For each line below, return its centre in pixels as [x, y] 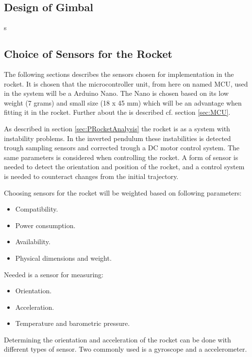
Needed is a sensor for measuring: [54, 274]
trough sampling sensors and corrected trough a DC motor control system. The [122, 148]
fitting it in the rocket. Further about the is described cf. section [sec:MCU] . [117, 112]
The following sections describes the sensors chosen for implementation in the [119, 74]
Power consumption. [45, 225]
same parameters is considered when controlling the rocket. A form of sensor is [121, 157]
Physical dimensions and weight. [63, 258]
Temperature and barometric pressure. [73, 323]
